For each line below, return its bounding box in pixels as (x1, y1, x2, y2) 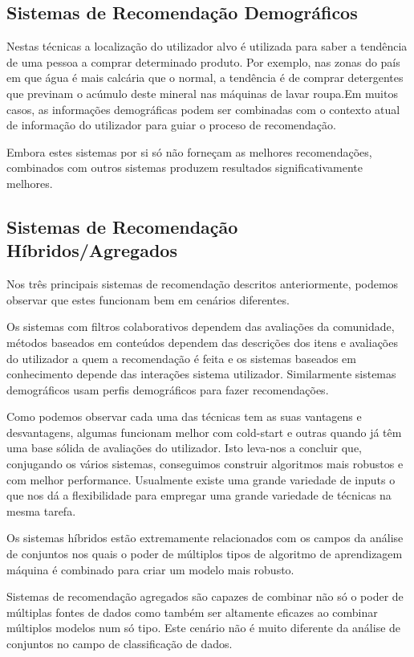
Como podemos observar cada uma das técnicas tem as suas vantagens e (6, 408, 362, 425)
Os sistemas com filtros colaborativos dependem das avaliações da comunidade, (6, 318, 395, 335)
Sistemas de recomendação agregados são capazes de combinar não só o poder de (6, 588, 404, 605)
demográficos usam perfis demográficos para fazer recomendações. (6, 381, 329, 398)
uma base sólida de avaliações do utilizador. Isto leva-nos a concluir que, (6, 439, 362, 456)
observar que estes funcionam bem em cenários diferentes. (6, 291, 290, 308)
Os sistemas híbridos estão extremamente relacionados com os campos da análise (6, 529, 404, 546)
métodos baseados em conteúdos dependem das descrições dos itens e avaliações (6, 333, 398, 350)
